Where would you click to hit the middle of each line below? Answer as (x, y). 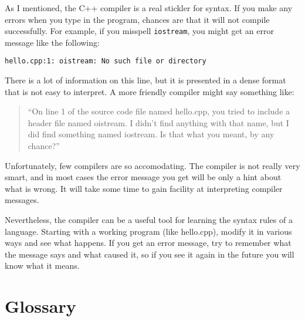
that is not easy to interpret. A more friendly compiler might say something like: (150, 91)
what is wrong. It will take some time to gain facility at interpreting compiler (144, 188)
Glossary (40, 306)
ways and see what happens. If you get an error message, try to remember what (148, 243)
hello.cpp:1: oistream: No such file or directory (106, 61)
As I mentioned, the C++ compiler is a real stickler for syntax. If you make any (149, 8)
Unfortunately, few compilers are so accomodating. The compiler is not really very (152, 165)
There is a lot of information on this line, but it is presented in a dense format (145, 80)
